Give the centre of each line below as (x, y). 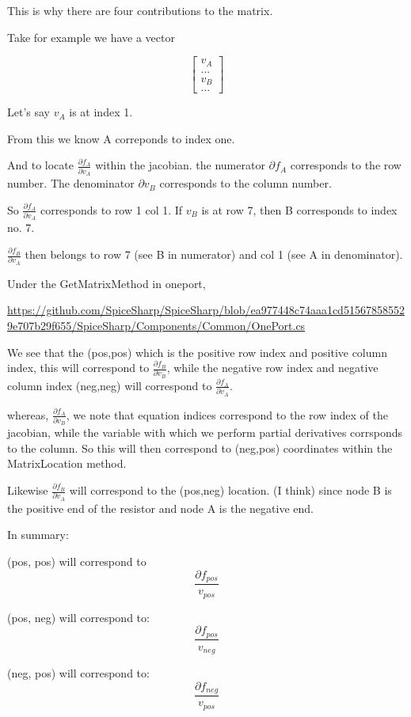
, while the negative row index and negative (272, 368)
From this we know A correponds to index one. (121, 138)
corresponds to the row (346, 165)
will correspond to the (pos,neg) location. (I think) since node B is (230, 490)
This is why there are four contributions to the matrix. (140, 10)
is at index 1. (101, 112)
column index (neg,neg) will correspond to (110, 385)
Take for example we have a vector (91, 37)
